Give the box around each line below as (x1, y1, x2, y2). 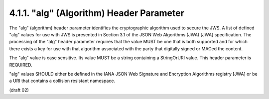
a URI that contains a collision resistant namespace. (9, 78, 116, 84)
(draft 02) (9, 87, 29, 93)
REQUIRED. (9, 62, 32, 68)
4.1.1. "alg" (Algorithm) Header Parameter (9, 7, 184, 18)
